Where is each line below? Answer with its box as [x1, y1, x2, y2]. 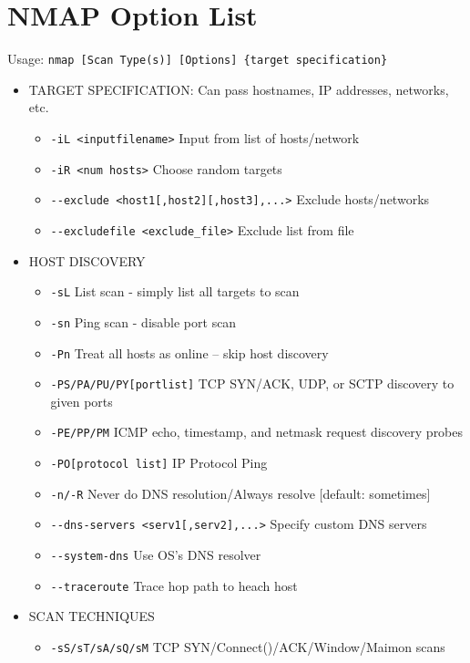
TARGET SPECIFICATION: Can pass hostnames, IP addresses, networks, [28, 79, 449, 98]
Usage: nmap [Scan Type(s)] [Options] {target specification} [7, 49, 388, 68]
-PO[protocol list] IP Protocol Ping [50, 453, 268, 472]
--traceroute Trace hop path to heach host [50, 575, 298, 595]
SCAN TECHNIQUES [28, 606, 155, 626]
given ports [50, 391, 113, 410]
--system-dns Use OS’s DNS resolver [50, 545, 261, 565]
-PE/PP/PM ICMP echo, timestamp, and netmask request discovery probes [50, 422, 464, 441]
